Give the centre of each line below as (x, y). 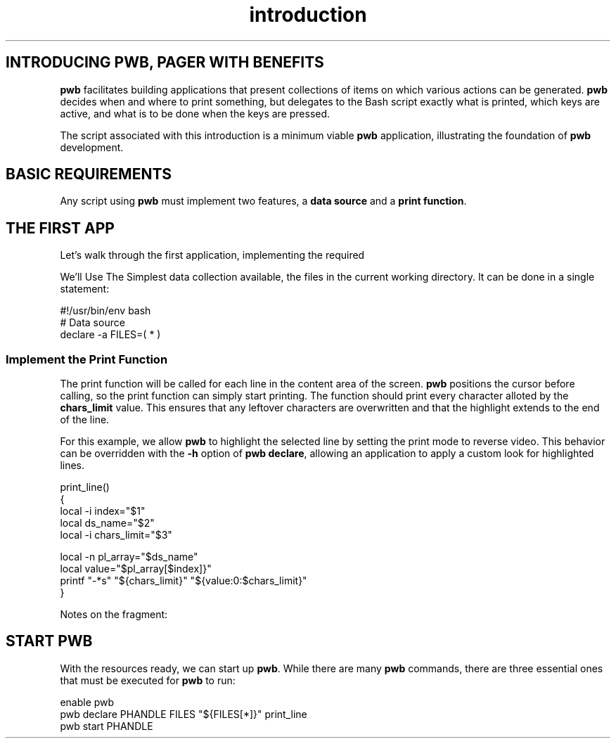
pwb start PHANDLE (107, 726)
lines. (72, 466)
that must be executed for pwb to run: (148, 680)
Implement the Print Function (87, 359)
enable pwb (87, 702)
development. (92, 147)
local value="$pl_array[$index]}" (136, 569)
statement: (85, 289)
